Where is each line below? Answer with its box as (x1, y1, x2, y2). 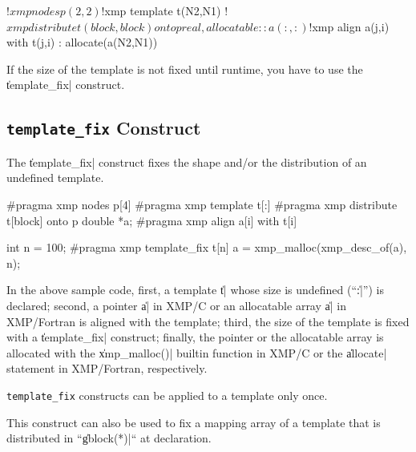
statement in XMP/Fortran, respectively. (6, 360, 208, 377)
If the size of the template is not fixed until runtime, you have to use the (6, 60, 363, 77)
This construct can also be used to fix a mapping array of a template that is (6, 414, 381, 430)
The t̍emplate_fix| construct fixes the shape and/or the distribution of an (6, 153, 367, 170)
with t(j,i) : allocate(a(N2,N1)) (6, 34, 158, 50)
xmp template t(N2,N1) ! (104, 2, 228, 18)
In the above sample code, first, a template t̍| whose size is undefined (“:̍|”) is (6, 281, 384, 298)
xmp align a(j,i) (312, 18, 390, 34)
